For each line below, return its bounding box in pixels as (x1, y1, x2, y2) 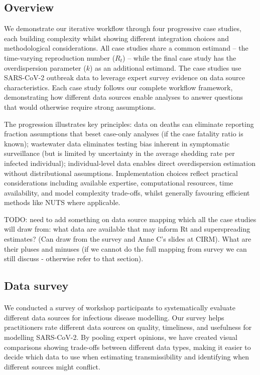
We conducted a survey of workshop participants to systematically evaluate (4, 302, 235, 313)
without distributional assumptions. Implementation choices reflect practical (4, 167, 238, 178)
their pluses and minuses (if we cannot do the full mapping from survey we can (4, 243, 247, 254)
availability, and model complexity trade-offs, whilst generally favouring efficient (4, 187, 250, 198)
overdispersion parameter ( (4, 62, 86, 73)
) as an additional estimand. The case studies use (89, 62, 241, 73)
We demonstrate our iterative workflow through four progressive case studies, (4, 23, 241, 34)
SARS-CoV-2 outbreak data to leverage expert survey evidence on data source (4, 72, 245, 83)
